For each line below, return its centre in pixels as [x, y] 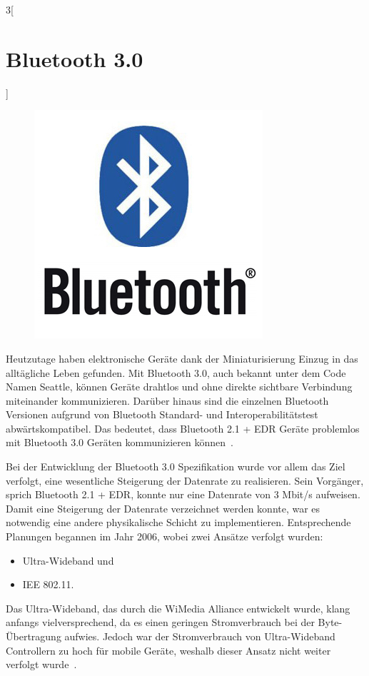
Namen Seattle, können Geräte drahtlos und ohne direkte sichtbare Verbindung [179, 387]
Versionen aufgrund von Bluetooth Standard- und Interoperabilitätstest [162, 414]
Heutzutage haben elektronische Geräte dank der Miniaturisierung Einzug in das [182, 358]
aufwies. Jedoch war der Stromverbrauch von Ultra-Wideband [200, 636]
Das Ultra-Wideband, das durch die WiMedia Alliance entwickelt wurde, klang [178, 608]
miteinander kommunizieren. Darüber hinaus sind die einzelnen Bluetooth [167, 400]
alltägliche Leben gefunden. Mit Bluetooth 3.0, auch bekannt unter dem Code [176, 372]
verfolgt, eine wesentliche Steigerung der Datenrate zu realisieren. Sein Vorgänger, [185, 480]
